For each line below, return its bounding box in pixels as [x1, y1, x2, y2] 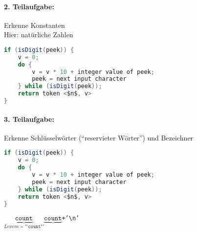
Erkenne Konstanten [4, 20, 65, 30]
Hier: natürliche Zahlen [4, 29, 73, 40]
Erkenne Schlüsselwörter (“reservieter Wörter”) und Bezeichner [4, 132, 194, 142]
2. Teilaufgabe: [4, 1, 54, 11]
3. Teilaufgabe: [4, 114, 54, 124]
